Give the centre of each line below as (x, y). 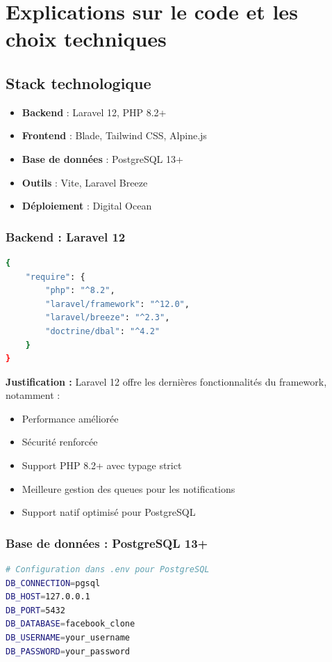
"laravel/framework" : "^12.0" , (117, 304)
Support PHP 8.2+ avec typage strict (102, 465)
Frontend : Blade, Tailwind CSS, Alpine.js (114, 135)
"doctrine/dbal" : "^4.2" (102, 331)
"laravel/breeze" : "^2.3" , (108, 318)
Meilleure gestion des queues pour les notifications (128, 488)
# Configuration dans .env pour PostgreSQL (108, 570)
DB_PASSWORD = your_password (68, 651)
